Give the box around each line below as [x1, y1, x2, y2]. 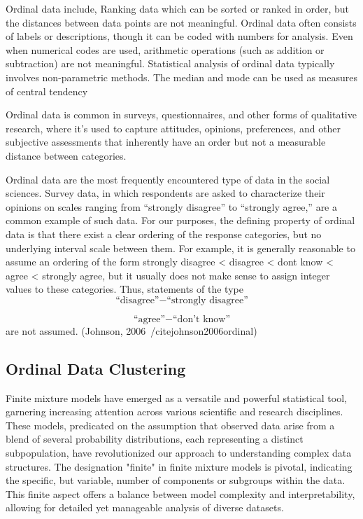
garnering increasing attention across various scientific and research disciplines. [6, 404, 343, 419]
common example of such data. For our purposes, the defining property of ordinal [6, 213, 355, 228]
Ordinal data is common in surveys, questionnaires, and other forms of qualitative [6, 107, 357, 122]
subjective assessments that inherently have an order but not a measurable [6, 134, 326, 149]
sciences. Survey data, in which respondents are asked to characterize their [6, 186, 325, 200]
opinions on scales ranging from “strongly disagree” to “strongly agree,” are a [6, 199, 337, 214]
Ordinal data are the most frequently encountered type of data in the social [6, 172, 330, 186]
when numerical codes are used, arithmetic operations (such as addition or [6, 42, 325, 57]
